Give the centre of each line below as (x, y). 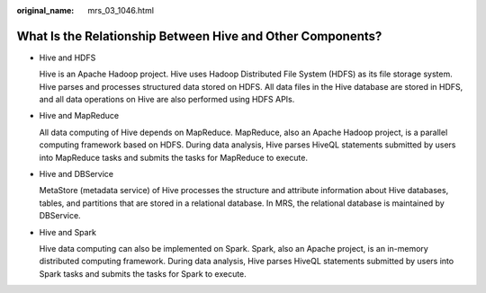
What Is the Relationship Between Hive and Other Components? (199, 36)
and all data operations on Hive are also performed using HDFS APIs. (167, 100)
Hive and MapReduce (79, 116)
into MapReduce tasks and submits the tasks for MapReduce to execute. (173, 157)
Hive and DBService (76, 174)
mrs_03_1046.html (121, 10)
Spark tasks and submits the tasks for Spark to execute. (143, 273)
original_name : (45, 10)
